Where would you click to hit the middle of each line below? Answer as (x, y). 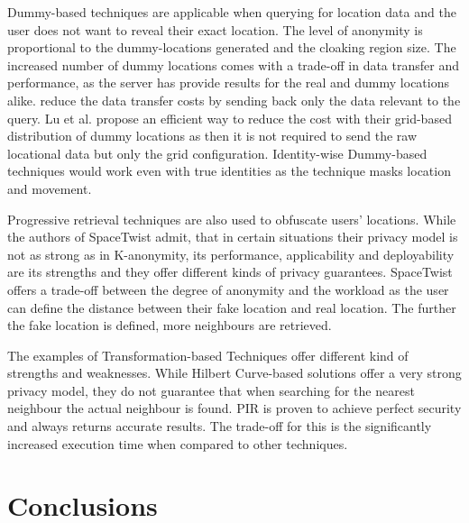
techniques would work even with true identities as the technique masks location (229, 171)
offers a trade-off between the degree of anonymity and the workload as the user (228, 289)
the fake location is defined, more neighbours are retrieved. (170, 325)
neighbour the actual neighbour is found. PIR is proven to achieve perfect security (234, 408)
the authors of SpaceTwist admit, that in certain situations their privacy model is (233, 237)
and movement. (50, 188)
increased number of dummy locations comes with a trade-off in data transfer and (233, 64)
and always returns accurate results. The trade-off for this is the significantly (220, 426)
